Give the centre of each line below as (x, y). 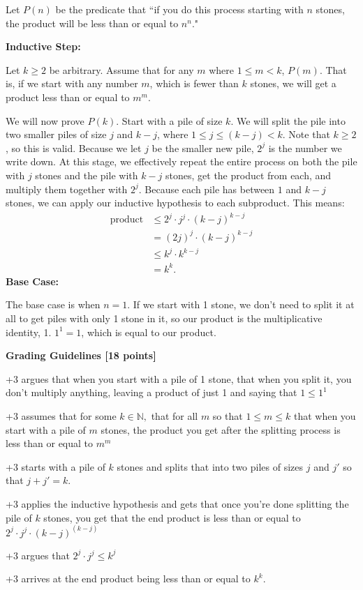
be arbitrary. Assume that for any (121, 69)
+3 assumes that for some (61, 416)
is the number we (305, 147)
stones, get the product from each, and (249, 175)
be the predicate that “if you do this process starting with (179, 9)
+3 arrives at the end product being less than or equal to (128, 578)
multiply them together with (67, 189)
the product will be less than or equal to (92, 23)
